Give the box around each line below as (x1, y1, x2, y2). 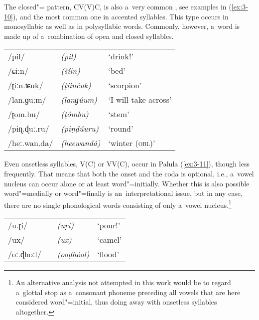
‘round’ (108, 123, 133, 135)
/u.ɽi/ (8, 219, 28, 231)
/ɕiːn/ (8, 65, 28, 77)
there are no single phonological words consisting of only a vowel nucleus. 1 (4, 198, 232, 210)
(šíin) (61, 65, 80, 77)
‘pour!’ (97, 219, 121, 231)
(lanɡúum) (61, 94, 97, 106)
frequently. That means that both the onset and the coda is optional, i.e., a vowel (4, 168, 254, 178)
